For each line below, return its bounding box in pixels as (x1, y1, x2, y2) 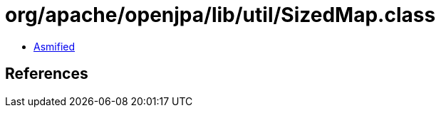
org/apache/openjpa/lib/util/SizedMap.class (5, 3, 436, 27)
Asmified (33, 40, 76, 53)
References (5, 65, 88, 83)
